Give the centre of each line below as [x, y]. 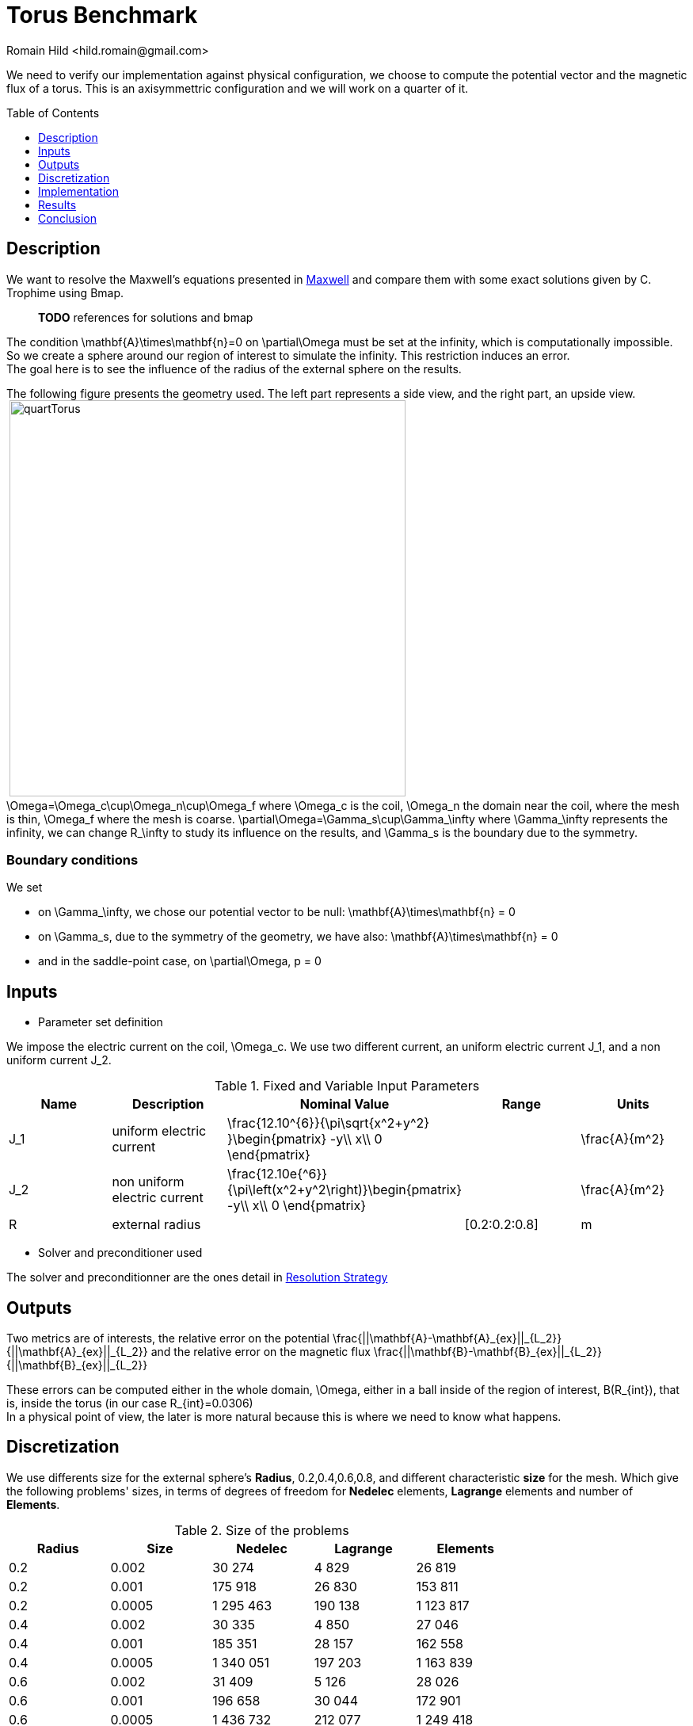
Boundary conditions [72, 859]
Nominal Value [345, 1104]
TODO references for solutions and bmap [146, 317]
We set [25, 888]
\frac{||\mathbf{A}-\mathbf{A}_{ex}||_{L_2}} [447, 1338]
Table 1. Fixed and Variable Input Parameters [347, 1086]
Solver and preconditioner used [120, 1253]
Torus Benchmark [102, 15]
